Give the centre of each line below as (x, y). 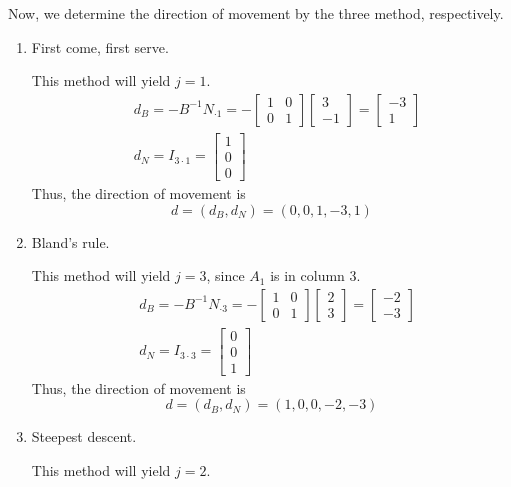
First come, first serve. (100, 46)
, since (225, 275)
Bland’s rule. (70, 241)
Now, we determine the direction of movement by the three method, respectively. (256, 13)
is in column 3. (315, 275)
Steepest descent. (84, 436)
